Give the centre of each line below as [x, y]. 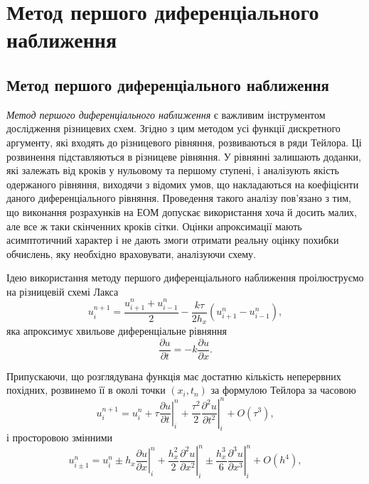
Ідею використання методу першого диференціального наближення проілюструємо [185, 278]
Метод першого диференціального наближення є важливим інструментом [166, 114]
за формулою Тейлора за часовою [283, 390]
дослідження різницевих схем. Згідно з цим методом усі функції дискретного [173, 128]
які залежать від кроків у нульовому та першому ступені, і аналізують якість [173, 170]
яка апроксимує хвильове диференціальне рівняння [117, 331]
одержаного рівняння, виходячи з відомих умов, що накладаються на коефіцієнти [183, 184]
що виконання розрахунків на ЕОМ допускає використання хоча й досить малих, [182, 211]
